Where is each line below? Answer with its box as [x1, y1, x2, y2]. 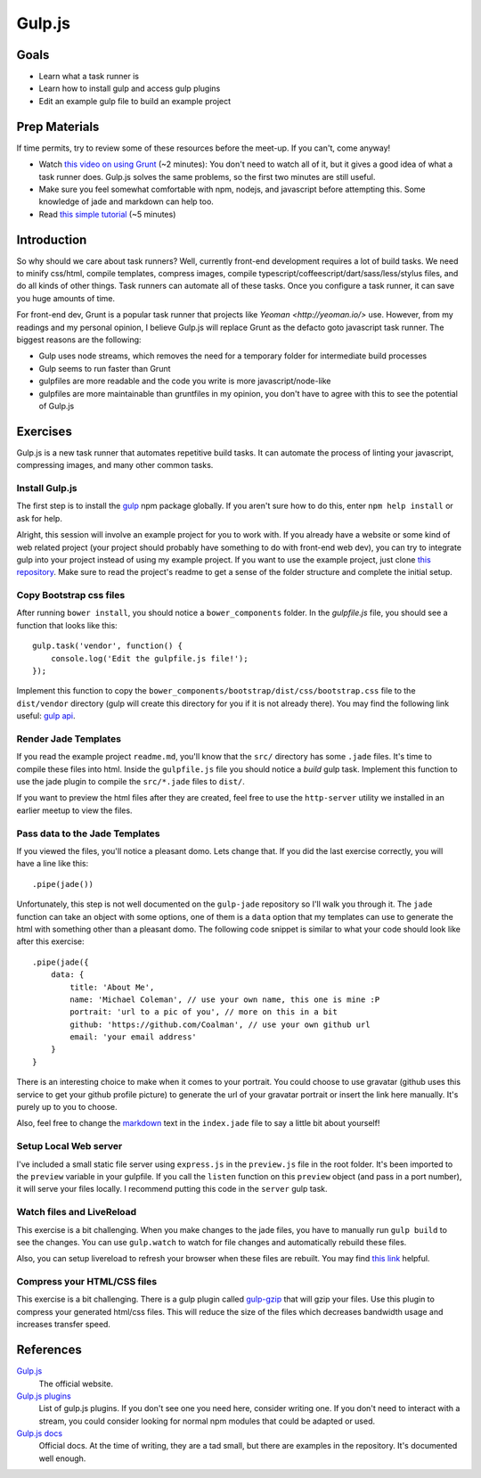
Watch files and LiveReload [16, 1206, 137, 1219]
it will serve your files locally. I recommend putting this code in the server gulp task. [16, 1184, 329, 1195]
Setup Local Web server [16, 1140, 123, 1153]
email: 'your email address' [69, 1032, 198, 1042]
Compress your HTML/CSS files [16, 1276, 158, 1288]
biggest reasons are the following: [16, 334, 142, 345]
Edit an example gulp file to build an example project [38, 95, 232, 106]
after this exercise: [16, 936, 85, 947]
